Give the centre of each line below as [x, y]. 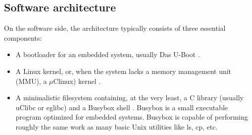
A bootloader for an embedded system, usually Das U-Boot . [108, 54]
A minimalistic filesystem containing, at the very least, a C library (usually [129, 98]
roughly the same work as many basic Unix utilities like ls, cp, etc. [117, 126]
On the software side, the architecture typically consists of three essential [115, 28]
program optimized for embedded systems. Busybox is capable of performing [132, 117]
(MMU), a [31, 81]
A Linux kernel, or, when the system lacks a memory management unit [124, 71]
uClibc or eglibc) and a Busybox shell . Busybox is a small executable [122, 107]
